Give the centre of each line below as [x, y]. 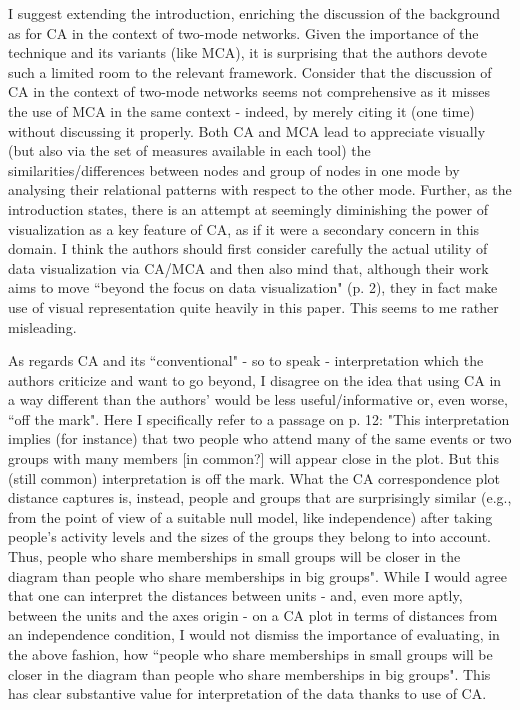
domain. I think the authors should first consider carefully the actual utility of [248, 248]
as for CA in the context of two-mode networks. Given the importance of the [243, 32]
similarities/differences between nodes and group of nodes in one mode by [234, 169]
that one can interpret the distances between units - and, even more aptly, [235, 595]
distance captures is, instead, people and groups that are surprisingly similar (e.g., [260, 497]
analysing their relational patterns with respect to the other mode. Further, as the [260, 189]
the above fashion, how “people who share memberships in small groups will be [250, 654]
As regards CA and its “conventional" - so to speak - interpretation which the [246, 360]
